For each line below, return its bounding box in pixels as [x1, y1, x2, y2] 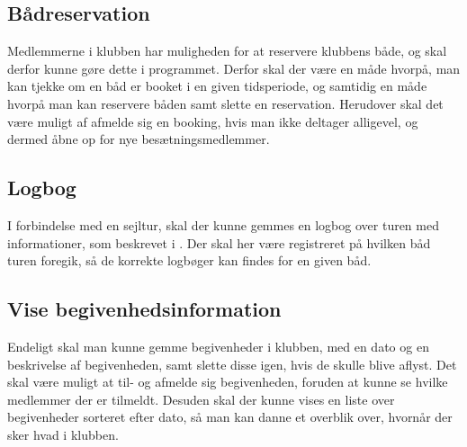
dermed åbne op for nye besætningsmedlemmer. [7, 130, 270, 148]
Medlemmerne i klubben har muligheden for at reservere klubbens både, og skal [7, 41, 447, 60]
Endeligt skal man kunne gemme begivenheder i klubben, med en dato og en [7, 336, 429, 355]
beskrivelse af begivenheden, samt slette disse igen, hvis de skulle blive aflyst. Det [7, 354, 457, 373]
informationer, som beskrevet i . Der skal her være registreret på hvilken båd [7, 233, 431, 252]
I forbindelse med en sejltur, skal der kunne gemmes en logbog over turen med [7, 215, 439, 234]
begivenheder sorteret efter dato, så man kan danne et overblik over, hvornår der [7, 407, 453, 426]
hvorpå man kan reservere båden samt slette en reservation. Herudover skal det [7, 94, 444, 112]
